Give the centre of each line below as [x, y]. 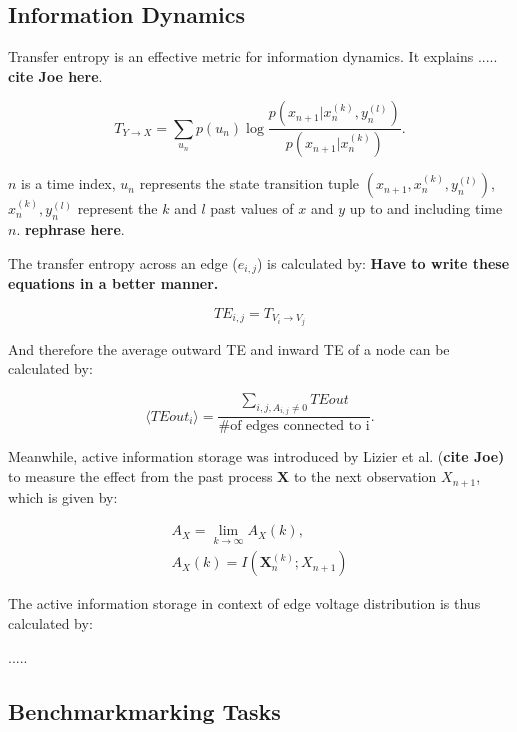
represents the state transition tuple [249, 183]
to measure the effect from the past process [140, 476]
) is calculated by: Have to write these [383, 262]
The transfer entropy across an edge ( [123, 262]
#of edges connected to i [294, 426]
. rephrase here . [70, 229]
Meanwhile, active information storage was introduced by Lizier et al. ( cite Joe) [256, 456]
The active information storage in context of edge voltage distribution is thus [244, 603]
